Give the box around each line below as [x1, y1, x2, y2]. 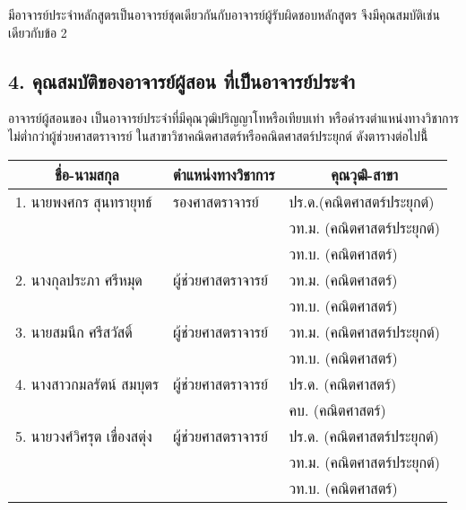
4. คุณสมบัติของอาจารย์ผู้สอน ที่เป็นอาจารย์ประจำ [8, 66, 355, 94]
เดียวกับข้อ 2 [8, 22, 67, 41]
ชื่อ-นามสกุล [55, 163, 119, 185]
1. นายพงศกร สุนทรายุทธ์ [15, 190, 152, 212]
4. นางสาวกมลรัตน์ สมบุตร [15, 373, 160, 394]
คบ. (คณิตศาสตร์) [289, 399, 386, 420]
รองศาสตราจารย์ [173, 190, 259, 212]
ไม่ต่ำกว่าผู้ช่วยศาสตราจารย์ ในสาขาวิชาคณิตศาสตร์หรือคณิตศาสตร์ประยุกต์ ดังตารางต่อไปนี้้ [8, 126, 428, 145]
